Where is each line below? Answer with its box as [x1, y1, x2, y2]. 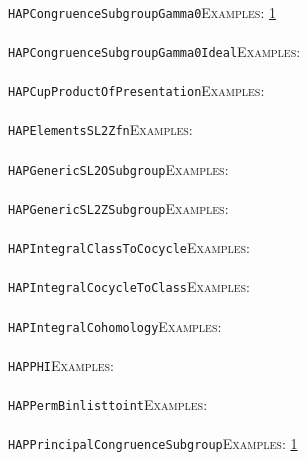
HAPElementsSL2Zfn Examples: [8, 119, 193, 140]
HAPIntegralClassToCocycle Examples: [8, 237, 251, 258]
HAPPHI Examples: [8, 354, 114, 375]
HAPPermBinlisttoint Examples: [8, 394, 208, 415]
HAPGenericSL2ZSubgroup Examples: [8, 197, 229, 218]
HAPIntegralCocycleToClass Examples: [8, 276, 251, 297]
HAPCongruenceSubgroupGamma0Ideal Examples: [8, 40, 301, 61]
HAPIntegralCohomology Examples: [8, 315, 222, 336]
